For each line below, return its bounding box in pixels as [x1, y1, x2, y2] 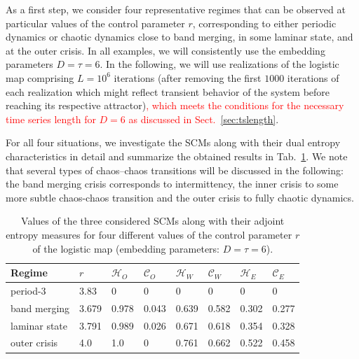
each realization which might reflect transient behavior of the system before [6, 84, 330, 99]
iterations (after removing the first [114, 70, 262, 85]
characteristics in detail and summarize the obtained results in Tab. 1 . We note [6, 148, 348, 163]
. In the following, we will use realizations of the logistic [100, 57, 339, 71]
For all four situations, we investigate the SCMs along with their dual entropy [6, 135, 341, 150]
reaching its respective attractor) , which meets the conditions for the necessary [6, 98, 344, 113]
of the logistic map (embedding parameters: [32, 241, 219, 255]
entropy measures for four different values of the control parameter [6, 227, 292, 241]
